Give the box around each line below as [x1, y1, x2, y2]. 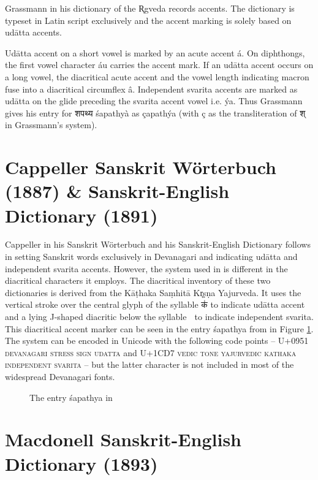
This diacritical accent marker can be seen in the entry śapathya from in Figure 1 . [5, 322, 314, 335]
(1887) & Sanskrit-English [5, 178, 230, 204]
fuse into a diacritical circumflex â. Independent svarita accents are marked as [5, 82, 298, 95]
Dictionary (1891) [5, 202, 158, 227]
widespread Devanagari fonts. [5, 370, 115, 383]
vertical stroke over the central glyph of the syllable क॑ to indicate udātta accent [5, 298, 305, 311]
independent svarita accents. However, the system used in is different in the [5, 262, 288, 275]
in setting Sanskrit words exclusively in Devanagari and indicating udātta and [5, 250, 298, 263]
